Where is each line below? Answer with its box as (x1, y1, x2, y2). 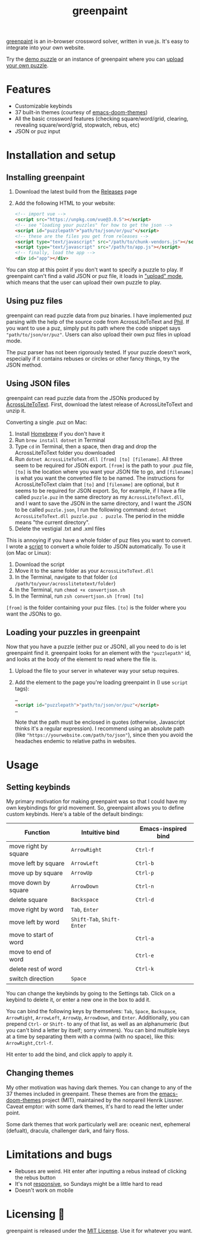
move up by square (9, 869, 63, 877)
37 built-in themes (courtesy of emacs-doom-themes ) (14, 109, 148, 116)
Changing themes (6, 1068, 74, 1078)
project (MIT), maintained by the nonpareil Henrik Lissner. (42, 1097, 183, 1104)
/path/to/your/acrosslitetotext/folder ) (14, 579, 116, 587)
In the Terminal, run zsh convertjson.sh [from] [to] (14, 592, 144, 599)
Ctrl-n (135, 883, 154, 890)
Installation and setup (6, 149, 116, 162)
